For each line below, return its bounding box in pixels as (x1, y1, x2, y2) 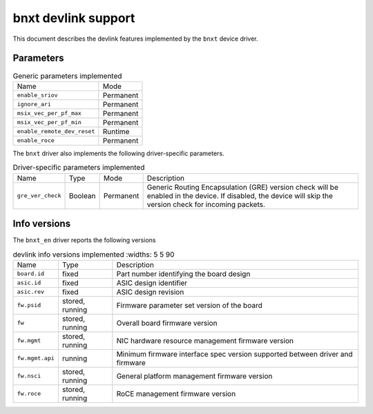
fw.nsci (17, 373, 41, 379)
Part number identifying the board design (116, 269, 251, 279)
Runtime (102, 126, 130, 136)
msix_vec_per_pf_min (17, 119, 82, 126)
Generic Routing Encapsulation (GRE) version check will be (146, 182, 338, 192)
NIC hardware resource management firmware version (116, 335, 294, 345)
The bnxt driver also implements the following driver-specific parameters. (12, 149, 224, 157)
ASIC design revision (116, 287, 184, 297)
